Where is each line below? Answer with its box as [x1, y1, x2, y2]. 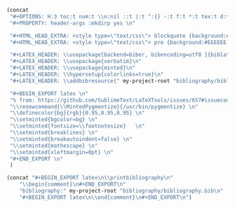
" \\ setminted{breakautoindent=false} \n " [9, 135, 133, 143]
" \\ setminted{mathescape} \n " [9, 142, 98, 149]
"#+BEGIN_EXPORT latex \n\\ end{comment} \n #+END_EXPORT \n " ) [19, 193, 192, 201]
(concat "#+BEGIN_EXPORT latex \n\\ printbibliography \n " [6, 174, 173, 181]
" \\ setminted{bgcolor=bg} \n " [9, 116, 98, 123]
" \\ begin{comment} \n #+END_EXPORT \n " [19, 181, 127, 188]
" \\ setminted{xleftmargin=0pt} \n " [9, 148, 114, 155]
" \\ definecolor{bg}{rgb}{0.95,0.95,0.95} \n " [9, 109, 145, 117]
